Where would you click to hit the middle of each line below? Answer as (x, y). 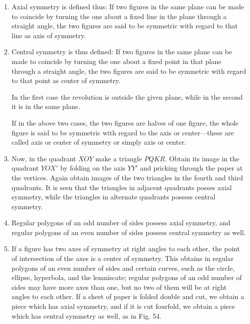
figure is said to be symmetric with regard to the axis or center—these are (123, 132)
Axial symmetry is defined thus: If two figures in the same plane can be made (128, 6)
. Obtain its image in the (202, 158)
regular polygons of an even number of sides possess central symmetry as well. (129, 232)
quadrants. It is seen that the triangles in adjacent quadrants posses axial (122, 187)
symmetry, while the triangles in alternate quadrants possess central (114, 197)
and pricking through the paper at (192, 168)
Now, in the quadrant (44, 158)
